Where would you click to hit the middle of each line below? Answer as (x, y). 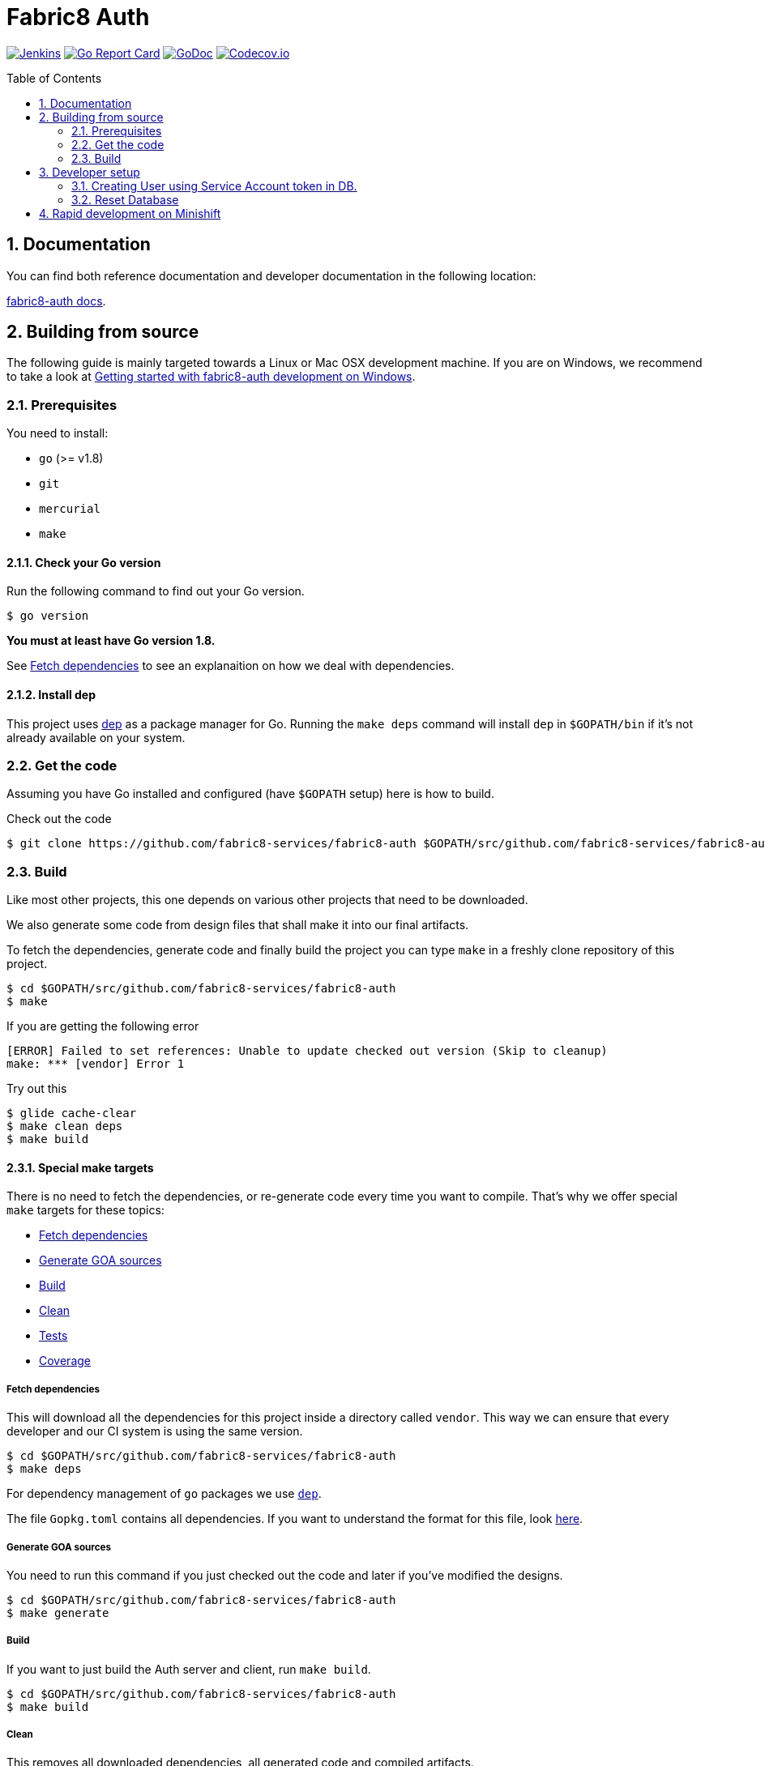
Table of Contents (54, 78)
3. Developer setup (90, 172)
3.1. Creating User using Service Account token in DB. (214, 186)
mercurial (70, 509)
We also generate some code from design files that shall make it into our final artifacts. (238, 925)
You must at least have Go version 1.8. (111, 641)
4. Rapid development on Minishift (130, 213)
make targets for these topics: (85, 1210)
